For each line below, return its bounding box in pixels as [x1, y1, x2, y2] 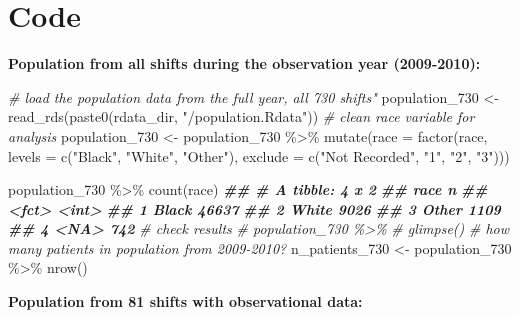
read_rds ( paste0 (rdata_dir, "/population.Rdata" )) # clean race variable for [8, 106, 475, 127]
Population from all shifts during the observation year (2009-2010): [8, 53, 481, 74]
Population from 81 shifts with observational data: [8, 291, 363, 312]
